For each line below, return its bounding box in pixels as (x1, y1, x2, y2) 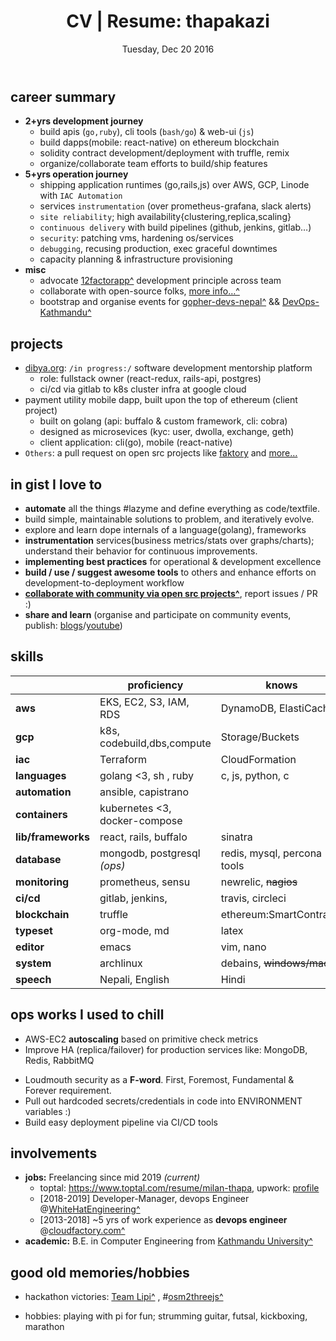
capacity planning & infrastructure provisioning (39, 253, 233, 265)
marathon (24, 1321, 65, 1333)
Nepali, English (99, 972, 170, 986)
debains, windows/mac (220, 956, 330, 970)
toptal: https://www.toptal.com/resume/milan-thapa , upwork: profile (39, 1182, 320, 1194)
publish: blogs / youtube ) (24, 619, 123, 631)
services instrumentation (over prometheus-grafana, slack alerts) (39, 200, 312, 212)
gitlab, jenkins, (99, 891, 168, 905)
